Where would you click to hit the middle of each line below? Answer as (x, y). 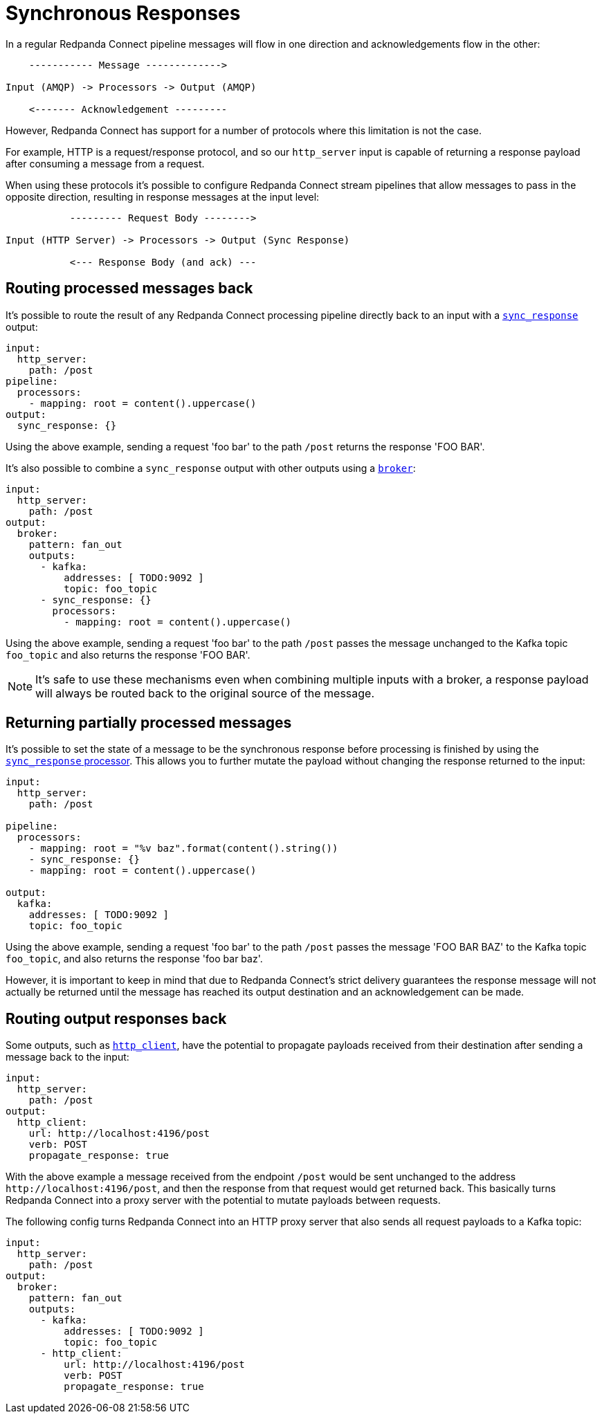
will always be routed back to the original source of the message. (205, 693)
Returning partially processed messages (149, 723)
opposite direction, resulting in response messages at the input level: (163, 196)
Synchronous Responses (123, 13)
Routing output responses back (116, 1018)
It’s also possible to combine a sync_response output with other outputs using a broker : (211, 468)
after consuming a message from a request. (105, 163)
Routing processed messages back (129, 289)
